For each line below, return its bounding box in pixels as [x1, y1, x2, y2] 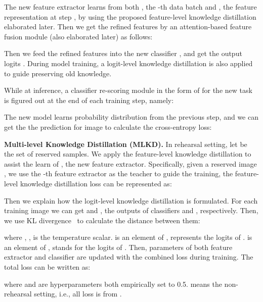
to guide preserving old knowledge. [4, 68, 112, 78]
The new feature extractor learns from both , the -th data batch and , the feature [4, 2, 257, 12]
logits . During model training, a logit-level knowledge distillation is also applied [4, 58, 253, 68]
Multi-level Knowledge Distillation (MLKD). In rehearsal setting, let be [4, 138, 247, 149]
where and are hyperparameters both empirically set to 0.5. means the [4, 278, 222, 289]
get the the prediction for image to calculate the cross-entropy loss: [4, 121, 212, 132]
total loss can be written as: [4, 262, 91, 272]
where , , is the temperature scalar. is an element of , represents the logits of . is [4, 232, 252, 242]
